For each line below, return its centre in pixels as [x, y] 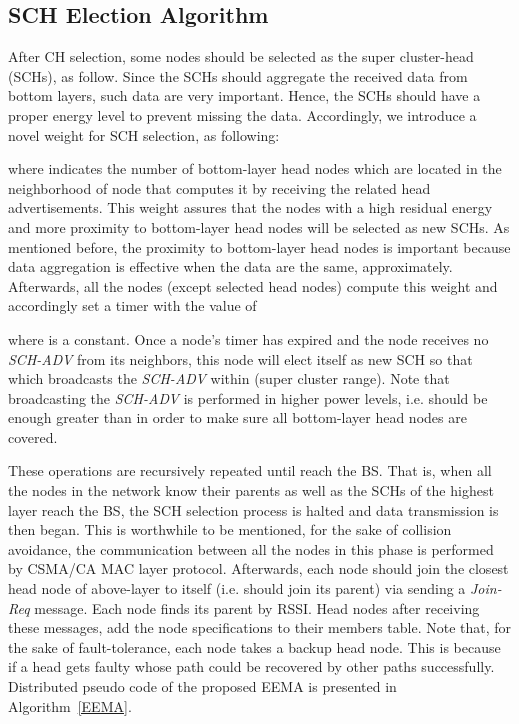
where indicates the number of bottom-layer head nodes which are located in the [255, 168]
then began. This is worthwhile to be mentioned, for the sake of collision [230, 529]
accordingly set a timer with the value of [132, 305]
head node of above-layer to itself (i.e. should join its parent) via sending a [237, 588]
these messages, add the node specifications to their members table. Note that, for [260, 627]
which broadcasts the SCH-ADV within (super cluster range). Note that [229, 378]
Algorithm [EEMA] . [70, 705]
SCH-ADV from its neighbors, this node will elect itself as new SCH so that [240, 358]
